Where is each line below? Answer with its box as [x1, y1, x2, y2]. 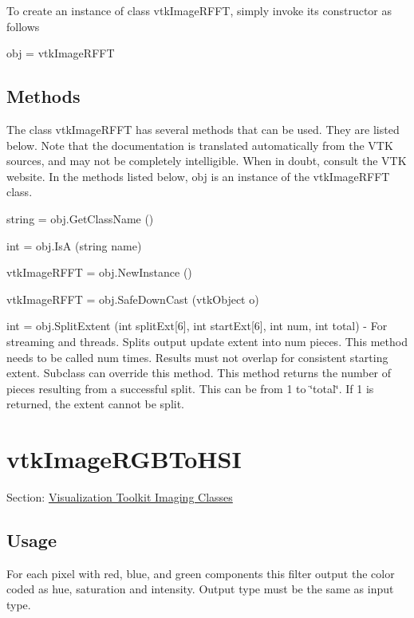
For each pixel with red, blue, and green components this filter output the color [6, 565, 395, 581]
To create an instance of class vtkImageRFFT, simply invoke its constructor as [6, 2, 392, 18]
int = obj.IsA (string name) [6, 237, 142, 254]
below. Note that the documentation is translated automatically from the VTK [6, 136, 393, 153]
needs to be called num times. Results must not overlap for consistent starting [6, 348, 388, 365]
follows [6, 18, 40, 34]
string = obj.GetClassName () [6, 210, 154, 226]
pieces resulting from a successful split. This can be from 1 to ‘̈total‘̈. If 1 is [6, 380, 374, 396]
